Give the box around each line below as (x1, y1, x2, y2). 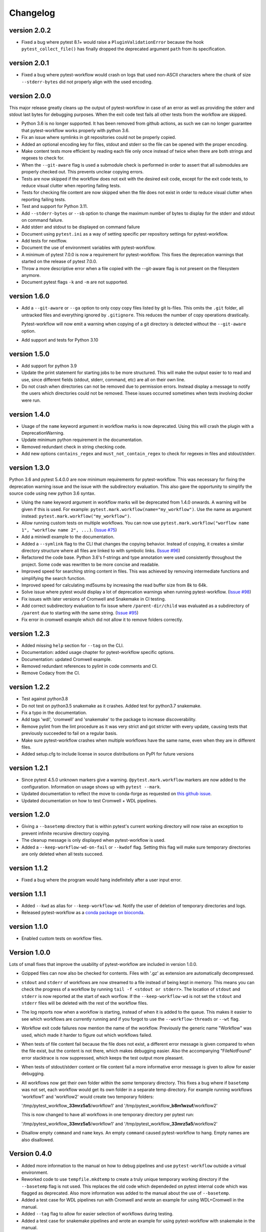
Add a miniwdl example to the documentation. (21, 534, 115, 540)
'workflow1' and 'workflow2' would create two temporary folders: (21, 1094, 154, 1099)
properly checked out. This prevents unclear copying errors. (21, 169, 144, 175)
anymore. (21, 273, 41, 278)
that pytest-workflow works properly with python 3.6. (21, 127, 130, 133)
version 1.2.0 (9, 811, 50, 819)
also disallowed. (21, 1136, 54, 1143)
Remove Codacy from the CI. (21, 670, 80, 676)
